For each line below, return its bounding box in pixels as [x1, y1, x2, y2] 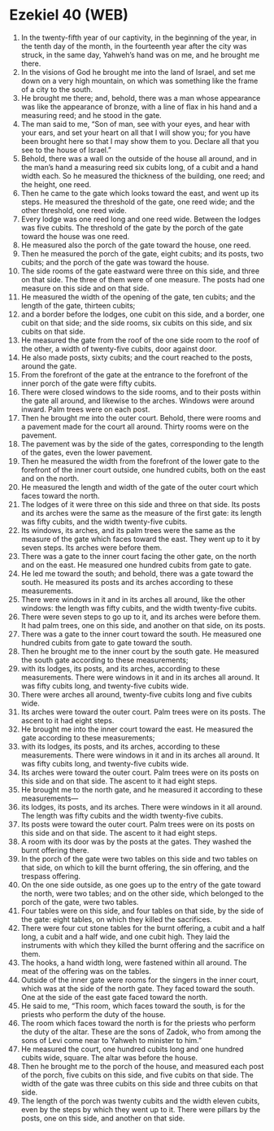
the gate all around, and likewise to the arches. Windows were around [20, 395, 255, 405]
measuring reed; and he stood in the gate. [20, 110, 162, 120]
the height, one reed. [20, 179, 92, 189]
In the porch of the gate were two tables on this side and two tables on [20, 854, 259, 863]
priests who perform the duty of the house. [20, 1009, 166, 1019]
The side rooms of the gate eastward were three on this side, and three [20, 266, 259, 276]
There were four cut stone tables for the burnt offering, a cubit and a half [20, 923, 265, 932]
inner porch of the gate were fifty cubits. [20, 378, 157, 388]
